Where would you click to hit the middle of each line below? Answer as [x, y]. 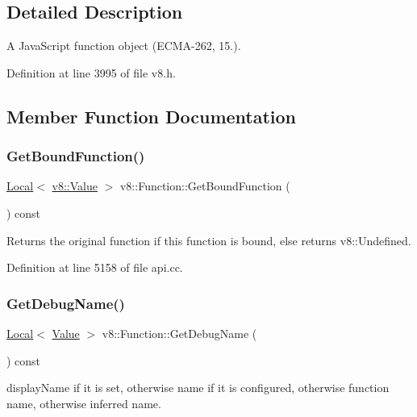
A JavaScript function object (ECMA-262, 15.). [124, 46]
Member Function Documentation [152, 116]
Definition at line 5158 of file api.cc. [95, 267]
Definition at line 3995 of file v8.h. [91, 72]
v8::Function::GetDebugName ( [179, 333]
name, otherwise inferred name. [84, 403]
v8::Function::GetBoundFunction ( [205, 186]
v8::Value [75, 186]
